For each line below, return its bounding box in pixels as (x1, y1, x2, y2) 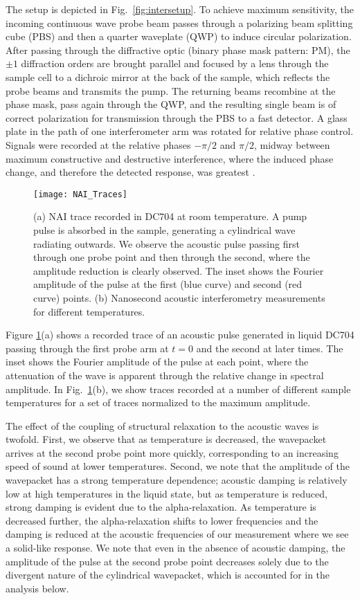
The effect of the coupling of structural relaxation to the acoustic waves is (6, 418, 319, 433)
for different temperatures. (33, 304, 145, 318)
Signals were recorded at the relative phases (6, 137, 191, 152)
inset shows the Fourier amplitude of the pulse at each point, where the (6, 354, 309, 369)
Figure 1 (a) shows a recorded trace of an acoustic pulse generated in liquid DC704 (6, 327, 354, 342)
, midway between (253, 137, 330, 152)
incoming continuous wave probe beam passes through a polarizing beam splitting (6, 15, 353, 30)
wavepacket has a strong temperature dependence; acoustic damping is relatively (6, 473, 348, 487)
